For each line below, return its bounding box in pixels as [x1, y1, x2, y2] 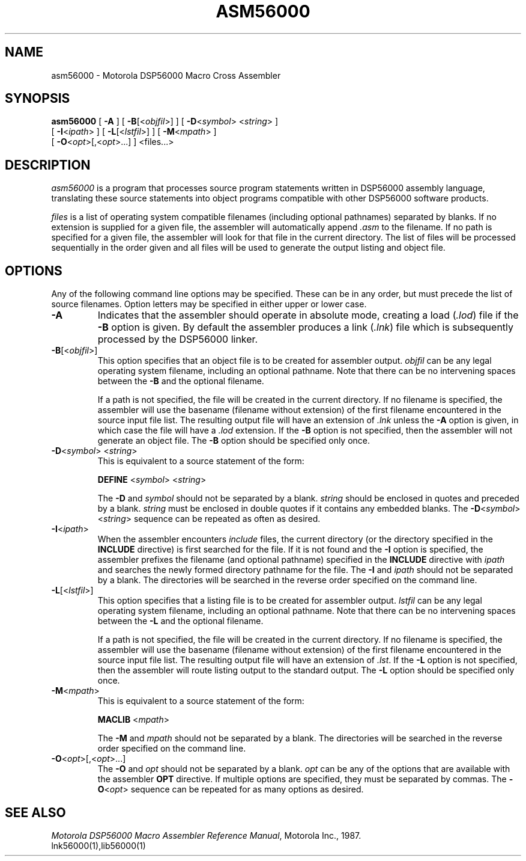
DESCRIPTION [5, 157, 91, 173]
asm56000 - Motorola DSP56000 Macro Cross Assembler [51, 70, 281, 81]
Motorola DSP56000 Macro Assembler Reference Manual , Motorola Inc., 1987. [51, 830, 361, 841]
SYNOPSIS [5, 91, 70, 106]
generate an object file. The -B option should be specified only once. [97, 435, 370, 446]
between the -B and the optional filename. [97, 376, 264, 387]
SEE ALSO [5, 804, 66, 820]
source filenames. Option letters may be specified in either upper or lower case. [51, 299, 367, 310]
